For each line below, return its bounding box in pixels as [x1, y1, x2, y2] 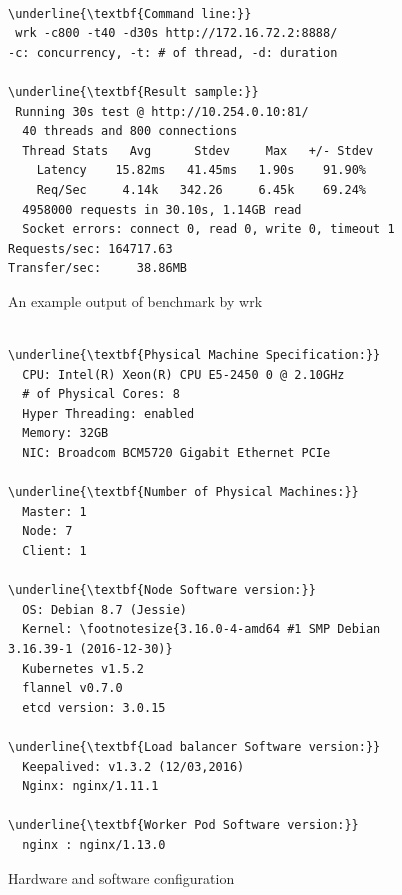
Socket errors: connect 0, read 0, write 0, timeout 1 [22, 222, 395, 237]
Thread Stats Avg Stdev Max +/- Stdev [22, 143, 374, 158]
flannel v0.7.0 [22, 681, 123, 696]
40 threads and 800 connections [22, 124, 238, 139]
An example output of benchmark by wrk [8, 290, 263, 311]
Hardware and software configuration [8, 867, 235, 888]
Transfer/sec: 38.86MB [8, 261, 187, 276]
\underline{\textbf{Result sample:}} [8, 84, 259, 99]
